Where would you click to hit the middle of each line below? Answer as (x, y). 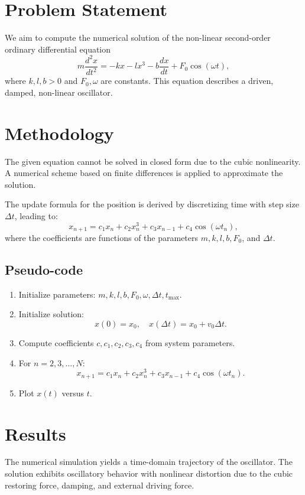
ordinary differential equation (58, 49)
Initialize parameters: (57, 294)
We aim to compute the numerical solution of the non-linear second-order (138, 38)
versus (73, 393)
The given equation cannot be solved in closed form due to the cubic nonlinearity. (153, 161)
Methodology (59, 133)
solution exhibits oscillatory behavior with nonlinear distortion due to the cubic (149, 473)
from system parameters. (190, 343)
